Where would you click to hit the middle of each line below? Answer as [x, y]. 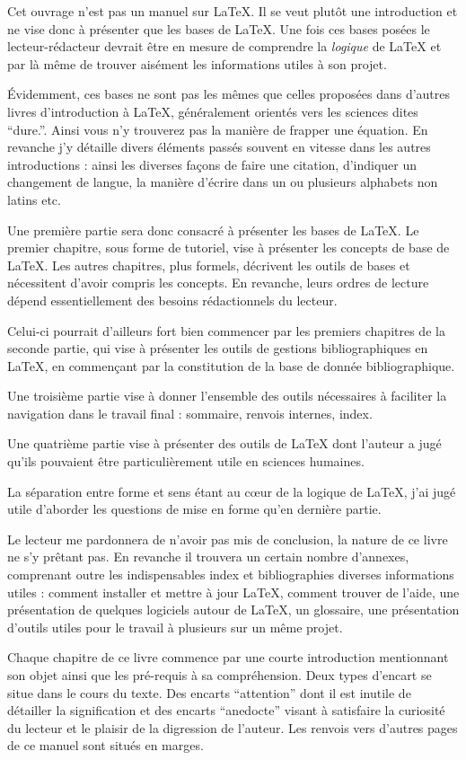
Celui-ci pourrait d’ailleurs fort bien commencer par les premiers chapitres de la [226, 330]
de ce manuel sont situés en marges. [106, 745]
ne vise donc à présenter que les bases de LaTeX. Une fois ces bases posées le [219, 28]
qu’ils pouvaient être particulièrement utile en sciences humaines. [186, 461]
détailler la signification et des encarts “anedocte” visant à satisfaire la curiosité [226, 710]
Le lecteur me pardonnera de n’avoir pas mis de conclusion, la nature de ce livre [228, 539]
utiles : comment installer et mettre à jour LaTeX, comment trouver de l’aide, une [233, 592]
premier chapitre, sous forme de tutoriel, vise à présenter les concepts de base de [229, 247]
